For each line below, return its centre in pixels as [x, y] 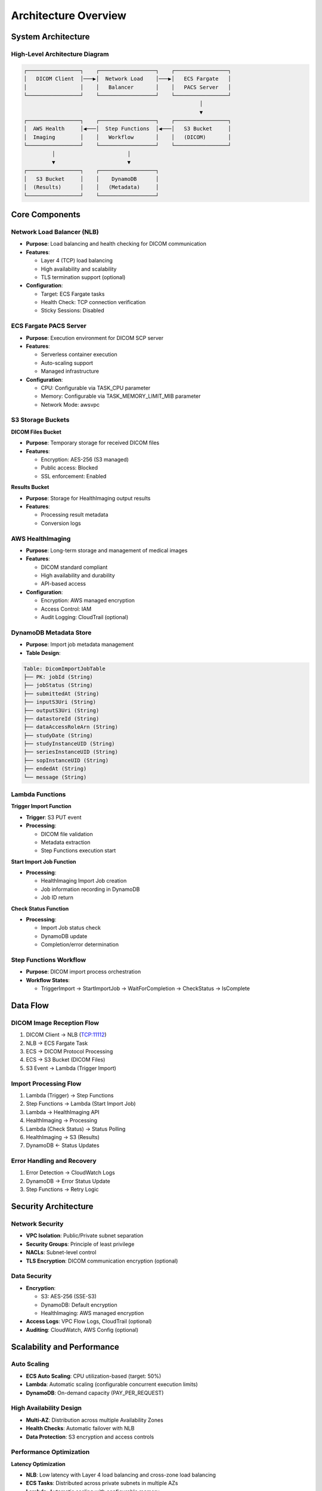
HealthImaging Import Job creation [84, 881]
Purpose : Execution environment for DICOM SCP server [95, 338]
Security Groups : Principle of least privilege [80, 1244]
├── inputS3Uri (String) [60, 702]
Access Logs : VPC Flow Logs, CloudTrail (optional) [89, 1322]
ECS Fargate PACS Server [49, 326]
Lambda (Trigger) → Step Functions [70, 1095]
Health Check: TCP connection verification [93, 302]
